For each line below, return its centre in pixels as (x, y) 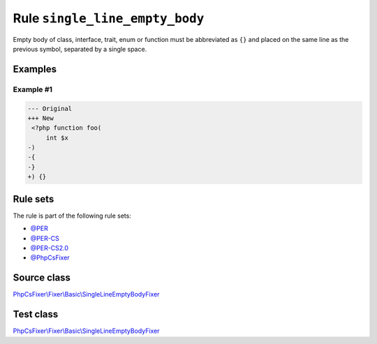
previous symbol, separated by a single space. (80, 49)
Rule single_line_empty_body (109, 18)
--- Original (50, 109)
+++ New (40, 118)
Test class (36, 314)
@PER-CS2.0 (50, 248)
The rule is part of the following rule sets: (72, 216)
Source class (42, 278)
